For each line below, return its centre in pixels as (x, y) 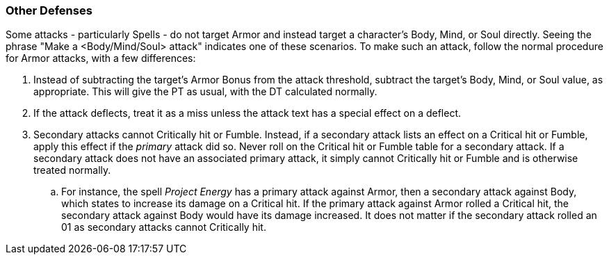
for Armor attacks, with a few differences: (101, 58)
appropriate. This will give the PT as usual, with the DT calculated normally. (205, 92)
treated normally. (72, 170)
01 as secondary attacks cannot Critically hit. (164, 227)
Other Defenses (49, 10)
